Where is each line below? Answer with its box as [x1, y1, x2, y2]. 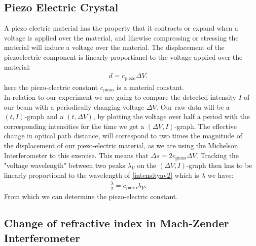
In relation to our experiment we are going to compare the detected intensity [4, 92, 236, 102]
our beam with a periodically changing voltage [4, 101, 145, 112]
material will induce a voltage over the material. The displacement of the [4, 42, 224, 52]
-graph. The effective [174, 121, 237, 131]
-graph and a [24, 111, 64, 122]
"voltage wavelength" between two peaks [4, 160, 125, 170]
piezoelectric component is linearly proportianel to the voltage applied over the [4, 51, 243, 62]
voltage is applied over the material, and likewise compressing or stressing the [4, 32, 239, 42]
